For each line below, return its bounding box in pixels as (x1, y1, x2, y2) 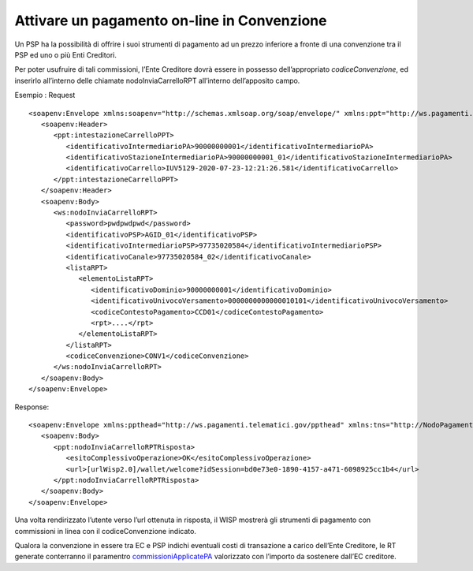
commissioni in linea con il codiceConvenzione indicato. (14, 526, 197, 536)
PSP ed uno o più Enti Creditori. (14, 50, 117, 59)
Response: (14, 402, 50, 412)
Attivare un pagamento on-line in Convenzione (14, 12, 327, 29)
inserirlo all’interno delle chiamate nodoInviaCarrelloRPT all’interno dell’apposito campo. (14, 76, 300, 85)
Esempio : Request (14, 91, 76, 100)
